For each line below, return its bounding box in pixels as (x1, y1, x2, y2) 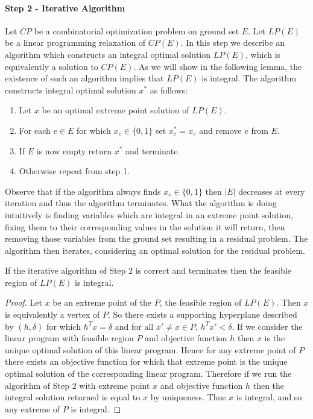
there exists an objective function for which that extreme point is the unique (5, 355, 288, 368)
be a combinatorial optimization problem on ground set (34, 24, 239, 37)
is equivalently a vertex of (5, 308, 100, 321)
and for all (115, 320, 154, 332)
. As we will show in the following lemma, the (133, 60, 302, 72)
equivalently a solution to (5, 60, 98, 72)
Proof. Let (5, 296, 42, 309)
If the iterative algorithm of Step (5, 264, 126, 277)
